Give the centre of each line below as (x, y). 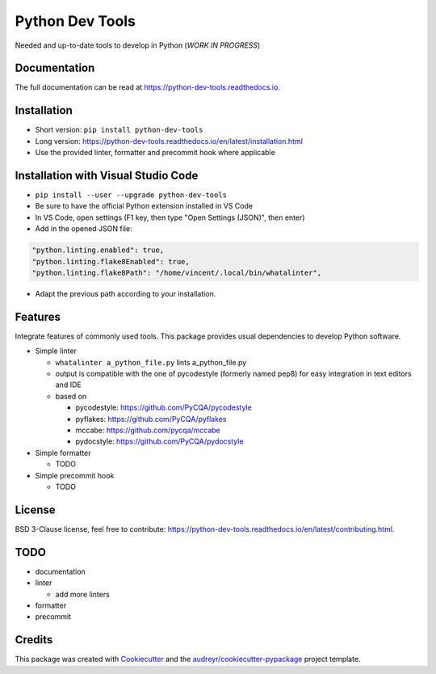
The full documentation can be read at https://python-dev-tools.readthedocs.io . (147, 87)
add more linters (83, 594)
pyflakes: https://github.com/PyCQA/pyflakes (151, 419)
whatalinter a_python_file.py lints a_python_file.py (151, 362)
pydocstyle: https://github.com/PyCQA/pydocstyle (159, 441)
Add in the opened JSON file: (84, 229)
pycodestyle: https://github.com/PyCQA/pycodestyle (163, 407)
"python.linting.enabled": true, (98, 250)
